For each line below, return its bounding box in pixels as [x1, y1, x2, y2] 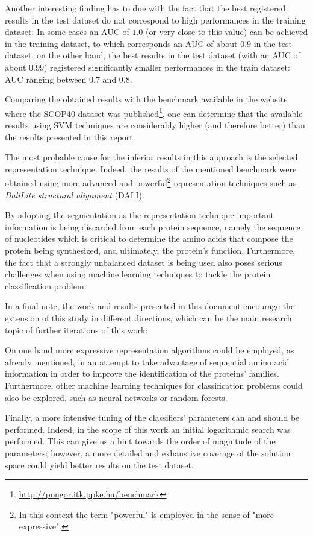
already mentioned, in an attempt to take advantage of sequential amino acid [5, 355, 290, 368]
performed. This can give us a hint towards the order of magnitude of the [5, 435, 276, 447]
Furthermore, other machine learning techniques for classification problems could [5, 379, 303, 391]
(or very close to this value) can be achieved [145, 25, 308, 38]
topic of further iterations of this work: [5, 323, 148, 336]
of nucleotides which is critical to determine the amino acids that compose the [5, 232, 293, 245]
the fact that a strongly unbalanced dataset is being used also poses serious [5, 256, 282, 268]
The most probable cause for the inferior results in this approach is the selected [5, 151, 298, 163]
